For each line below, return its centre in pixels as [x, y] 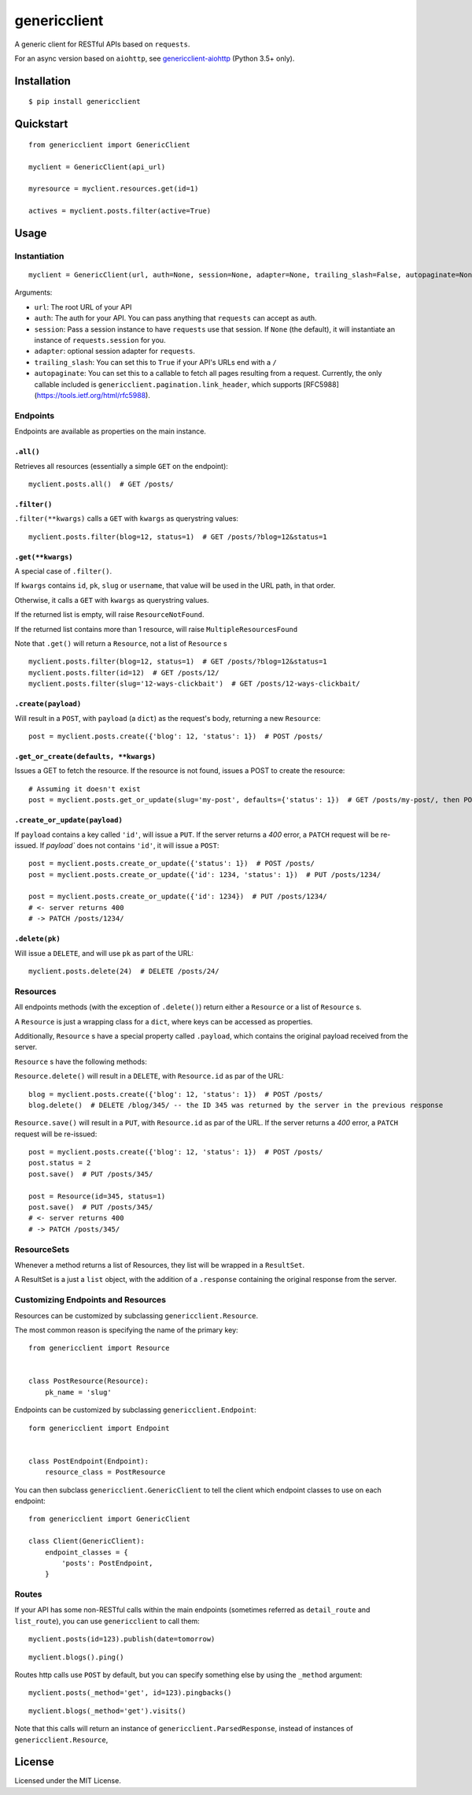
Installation [42, 81]
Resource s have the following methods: [81, 1061]
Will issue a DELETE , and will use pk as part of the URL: [104, 953]
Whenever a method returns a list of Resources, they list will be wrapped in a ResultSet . [160, 1265]
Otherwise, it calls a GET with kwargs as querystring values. [112, 600]
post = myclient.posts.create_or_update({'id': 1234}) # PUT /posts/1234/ [178, 897]
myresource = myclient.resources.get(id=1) [114, 189]
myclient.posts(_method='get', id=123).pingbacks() [130, 1693]
